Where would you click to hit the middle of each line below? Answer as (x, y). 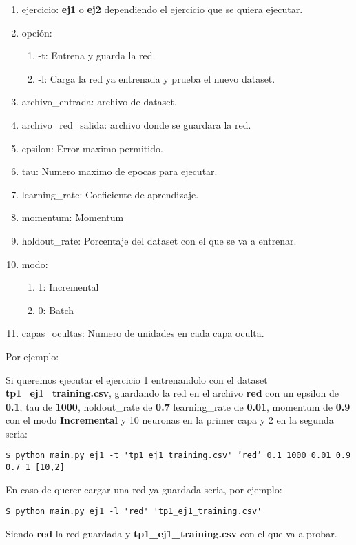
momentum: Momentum (73, 217)
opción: (37, 32)
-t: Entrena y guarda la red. (97, 55)
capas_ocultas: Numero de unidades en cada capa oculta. (143, 333)
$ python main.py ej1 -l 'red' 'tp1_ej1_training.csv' (134, 512)
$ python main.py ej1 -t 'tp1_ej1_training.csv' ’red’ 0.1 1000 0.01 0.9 (178, 456)
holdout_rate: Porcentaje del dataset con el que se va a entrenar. (159, 240)
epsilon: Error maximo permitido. (92, 148)
